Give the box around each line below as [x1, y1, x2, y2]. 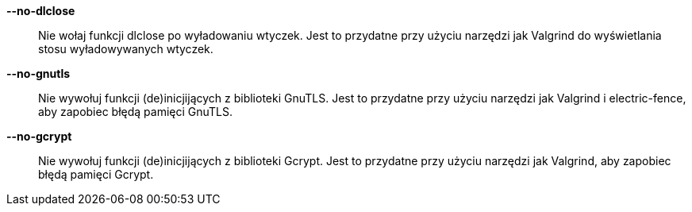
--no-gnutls [6, 67, 71, 80]
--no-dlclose [6, 4, 75, 17]
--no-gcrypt [6, 129, 72, 143]
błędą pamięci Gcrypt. [38, 168, 154, 181]
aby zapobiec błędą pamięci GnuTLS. [38, 105, 233, 118]
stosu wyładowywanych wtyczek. [38, 42, 213, 56]
